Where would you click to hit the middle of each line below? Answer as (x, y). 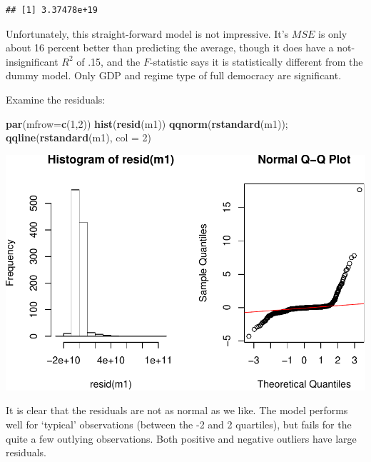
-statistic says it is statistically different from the (256, 61)
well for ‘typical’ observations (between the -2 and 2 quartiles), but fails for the (179, 424)
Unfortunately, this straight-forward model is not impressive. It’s (147, 33)
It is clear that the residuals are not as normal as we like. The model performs (177, 410)
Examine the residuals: (56, 99)
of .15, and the (108, 61)
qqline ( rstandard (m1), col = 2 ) (79, 137)
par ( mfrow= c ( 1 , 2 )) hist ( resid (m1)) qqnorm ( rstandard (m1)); (147, 123)
